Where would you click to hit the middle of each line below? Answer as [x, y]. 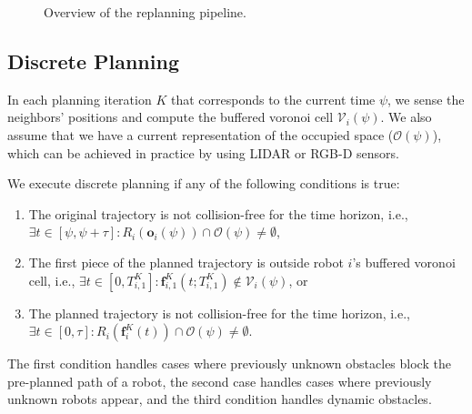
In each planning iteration [80, 99]
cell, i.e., [52, 280]
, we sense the [426, 99]
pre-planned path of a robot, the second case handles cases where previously [220, 381]
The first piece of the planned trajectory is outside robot [186, 262]
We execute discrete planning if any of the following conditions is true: [204, 183]
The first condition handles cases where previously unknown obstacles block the [229, 364]
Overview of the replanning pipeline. [145, 12]
